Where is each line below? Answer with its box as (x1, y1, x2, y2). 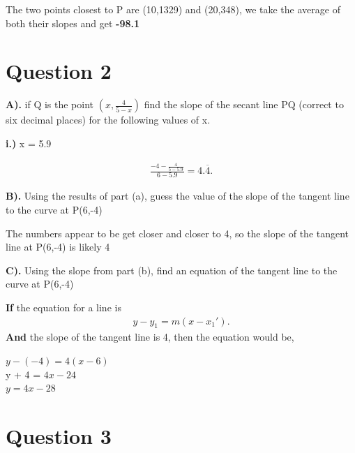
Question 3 (6, 421, 112, 450)
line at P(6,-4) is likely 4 (6, 239, 110, 254)
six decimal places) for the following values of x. (6, 112, 211, 127)
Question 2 (6, 57, 112, 85)
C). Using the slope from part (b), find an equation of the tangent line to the (6, 262, 338, 277)
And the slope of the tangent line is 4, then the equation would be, (6, 329, 294, 344)
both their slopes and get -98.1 (6, 15, 140, 30)
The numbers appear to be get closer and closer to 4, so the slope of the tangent (6, 225, 349, 240)
